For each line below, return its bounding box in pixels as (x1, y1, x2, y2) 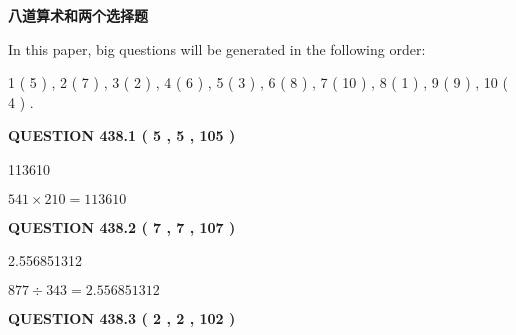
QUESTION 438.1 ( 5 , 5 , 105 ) (8, 125, 236, 146)
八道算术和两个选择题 (8, 5, 148, 25)
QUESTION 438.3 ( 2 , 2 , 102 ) (8, 307, 236, 328)
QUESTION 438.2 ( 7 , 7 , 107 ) (8, 216, 236, 237)
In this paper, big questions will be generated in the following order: (8, 38, 426, 59)
